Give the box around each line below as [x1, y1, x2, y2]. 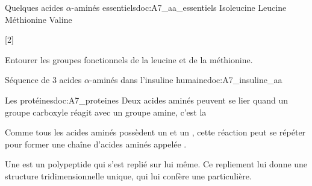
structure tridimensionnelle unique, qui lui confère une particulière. [5, 169, 252, 182]
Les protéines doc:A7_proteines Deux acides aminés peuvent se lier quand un [5, 93, 288, 106]
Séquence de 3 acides [5, 73, 82, 86]
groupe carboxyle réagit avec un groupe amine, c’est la [5, 105, 207, 118]
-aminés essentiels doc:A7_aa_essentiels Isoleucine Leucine [71, 1, 287, 13]
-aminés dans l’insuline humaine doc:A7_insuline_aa [89, 73, 282, 86]
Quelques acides [5, 1, 63, 13]
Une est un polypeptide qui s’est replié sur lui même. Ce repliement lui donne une [5, 158, 308, 170]
